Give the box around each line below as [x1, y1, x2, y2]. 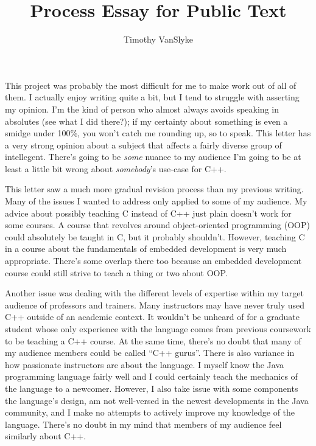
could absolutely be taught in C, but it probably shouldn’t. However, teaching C [5, 230, 305, 243]
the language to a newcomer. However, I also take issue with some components [5, 382, 298, 394]
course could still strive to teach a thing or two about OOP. [5, 266, 228, 279]
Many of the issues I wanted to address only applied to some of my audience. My [5, 195, 307, 207]
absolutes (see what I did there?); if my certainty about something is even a [5, 114, 288, 127]
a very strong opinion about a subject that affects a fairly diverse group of [5, 138, 282, 151]
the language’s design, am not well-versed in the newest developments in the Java [5, 394, 309, 406]
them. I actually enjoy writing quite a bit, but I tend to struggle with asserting [5, 91, 300, 103]
